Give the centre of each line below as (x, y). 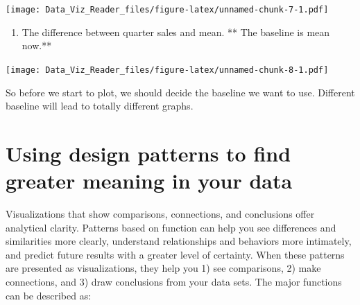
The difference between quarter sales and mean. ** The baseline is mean (176, 32)
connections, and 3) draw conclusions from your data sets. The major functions (174, 281)
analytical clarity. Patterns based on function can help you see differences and (171, 227)
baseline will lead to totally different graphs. (100, 106)
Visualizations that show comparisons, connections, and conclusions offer (160, 214)
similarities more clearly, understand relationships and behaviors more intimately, (179, 241)
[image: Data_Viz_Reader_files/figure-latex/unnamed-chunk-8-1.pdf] (167, 70)
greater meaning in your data (149, 181)
